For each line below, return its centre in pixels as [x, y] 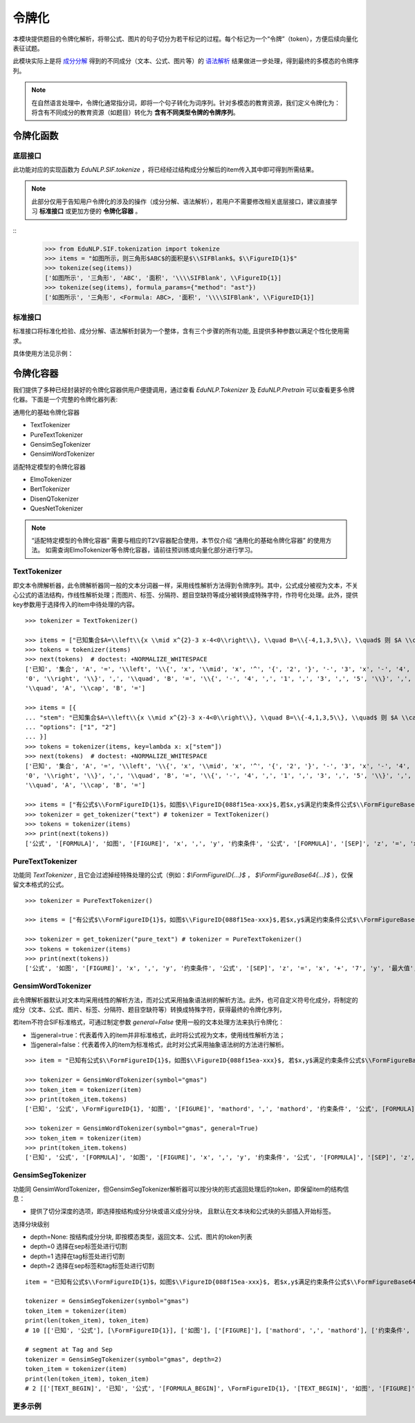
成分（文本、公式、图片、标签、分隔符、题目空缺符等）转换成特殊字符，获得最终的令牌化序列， [149, 1009]
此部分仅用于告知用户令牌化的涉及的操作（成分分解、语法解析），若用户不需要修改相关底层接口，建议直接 [181, 202]
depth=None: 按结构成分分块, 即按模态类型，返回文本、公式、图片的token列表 [141, 1237]
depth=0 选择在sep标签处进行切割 [79, 1246]
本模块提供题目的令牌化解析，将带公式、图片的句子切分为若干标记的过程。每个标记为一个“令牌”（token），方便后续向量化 [185, 39]
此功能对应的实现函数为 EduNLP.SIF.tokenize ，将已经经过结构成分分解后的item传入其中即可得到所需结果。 [165, 170]
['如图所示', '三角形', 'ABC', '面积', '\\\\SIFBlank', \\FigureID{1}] [163, 278]
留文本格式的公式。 [40, 885]
